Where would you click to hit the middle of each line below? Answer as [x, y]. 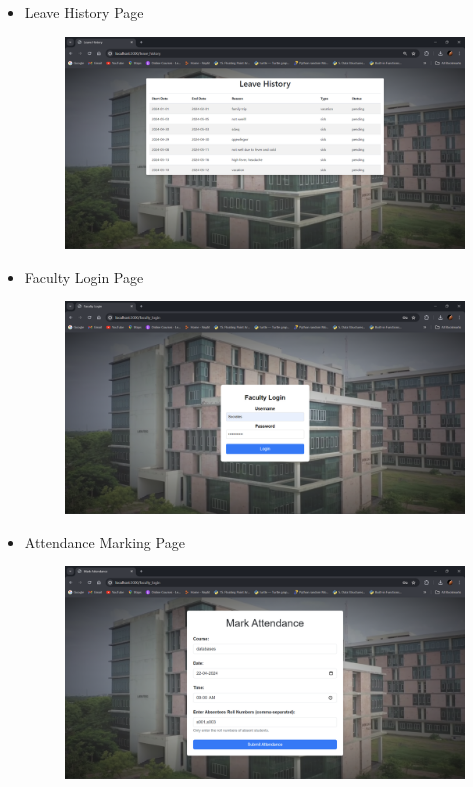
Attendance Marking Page [104, 541]
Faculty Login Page [84, 276]
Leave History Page [84, 12]
